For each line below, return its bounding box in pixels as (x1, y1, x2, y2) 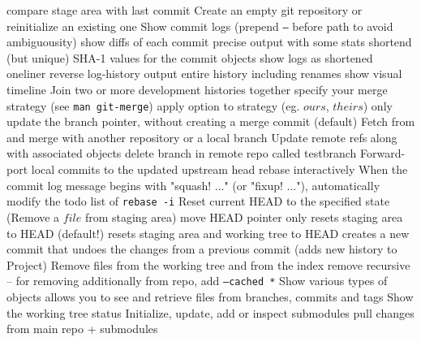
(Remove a (6, 208, 60, 225)
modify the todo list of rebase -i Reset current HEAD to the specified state (6, 193, 390, 210)
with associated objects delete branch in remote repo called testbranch (6, 145, 357, 162)
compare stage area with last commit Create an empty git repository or (6, 2, 363, 18)
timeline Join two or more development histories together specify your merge (6, 81, 388, 98)
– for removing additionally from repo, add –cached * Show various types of (6, 272, 388, 289)
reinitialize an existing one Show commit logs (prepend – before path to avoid (6, 17, 393, 34)
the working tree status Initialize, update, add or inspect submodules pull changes (6, 304, 415, 321)
